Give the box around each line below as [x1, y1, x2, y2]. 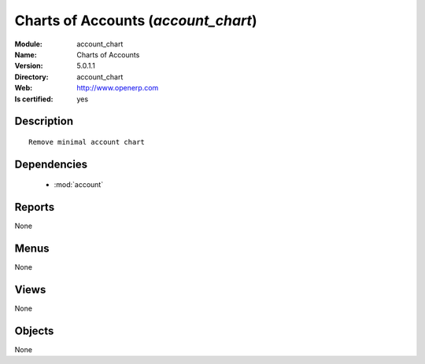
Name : [14, 50, 37, 59]
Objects [14, 324, 54, 337]
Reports [14, 200, 55, 214]
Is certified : [14, 94, 54, 104]
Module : [14, 39, 42, 49]
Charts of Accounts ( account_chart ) [14, 12, 257, 29]
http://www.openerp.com [76, 83, 159, 93]
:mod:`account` [54, 180, 104, 189]
